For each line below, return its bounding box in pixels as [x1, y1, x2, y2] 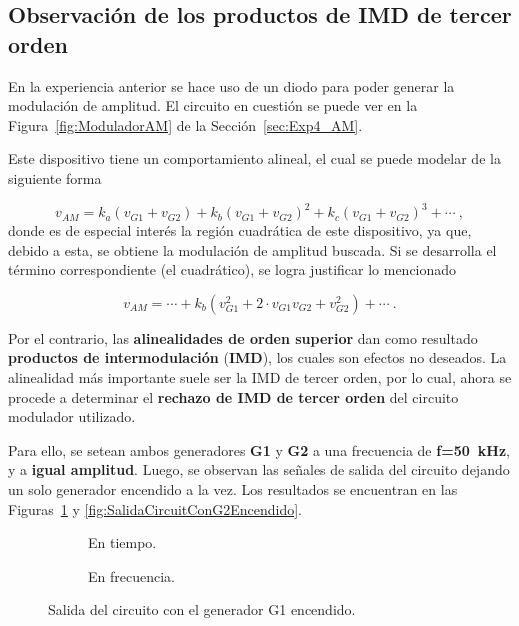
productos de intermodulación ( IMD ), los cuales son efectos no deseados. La [8, 347, 507, 368]
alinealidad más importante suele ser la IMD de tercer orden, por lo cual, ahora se [8, 367, 512, 388]
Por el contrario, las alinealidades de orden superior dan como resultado [8, 327, 478, 348]
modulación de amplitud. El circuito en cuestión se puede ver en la [8, 95, 418, 116]
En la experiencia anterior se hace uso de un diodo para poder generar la [8, 75, 455, 96]
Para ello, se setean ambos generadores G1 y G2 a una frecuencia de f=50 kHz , [8, 439, 510, 460]
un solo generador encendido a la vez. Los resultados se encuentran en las [8, 479, 458, 499]
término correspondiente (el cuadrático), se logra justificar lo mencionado [8, 259, 457, 280]
